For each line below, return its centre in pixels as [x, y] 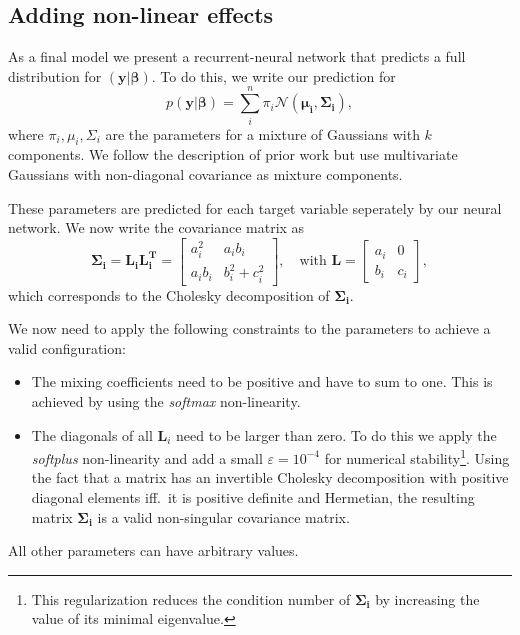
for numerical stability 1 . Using [417, 456]
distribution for [55, 75]
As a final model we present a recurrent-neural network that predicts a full [237, 56]
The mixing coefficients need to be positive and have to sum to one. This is [262, 381]
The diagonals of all [92, 434]
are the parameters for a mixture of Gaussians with [262, 133]
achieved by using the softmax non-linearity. [166, 401]
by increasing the [427, 598]
